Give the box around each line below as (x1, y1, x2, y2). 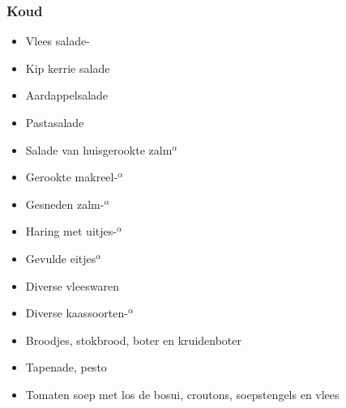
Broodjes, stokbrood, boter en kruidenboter (25, 331, 242, 348)
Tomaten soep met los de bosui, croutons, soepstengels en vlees (25, 385, 340, 402)
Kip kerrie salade (25, 59, 110, 76)
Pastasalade (25, 114, 84, 130)
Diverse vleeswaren (25, 277, 119, 294)
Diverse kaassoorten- (25, 304, 128, 321)
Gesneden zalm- (25, 195, 105, 212)
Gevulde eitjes (25, 249, 96, 266)
